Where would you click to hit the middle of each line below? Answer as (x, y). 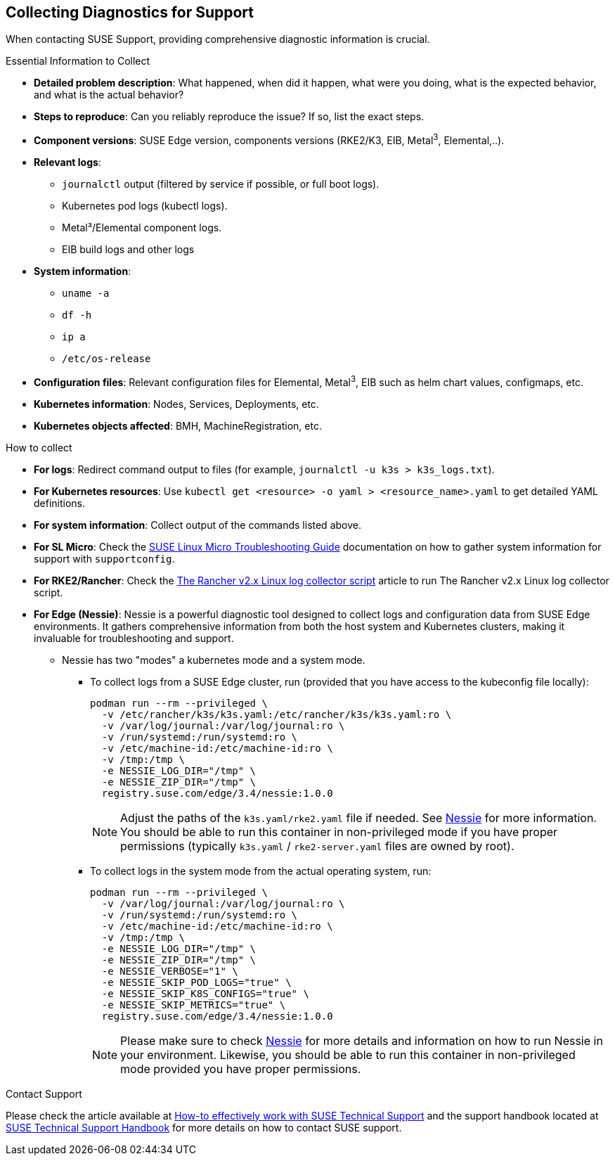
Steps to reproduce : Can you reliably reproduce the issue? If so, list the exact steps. (229, 117)
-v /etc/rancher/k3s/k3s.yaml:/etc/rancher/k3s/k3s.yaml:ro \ (277, 714)
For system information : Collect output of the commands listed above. (198, 525)
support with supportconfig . (104, 558)
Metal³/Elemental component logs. (142, 228)
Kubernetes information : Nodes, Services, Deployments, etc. (176, 404)
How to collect (39, 447)
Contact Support (44, 1093)
